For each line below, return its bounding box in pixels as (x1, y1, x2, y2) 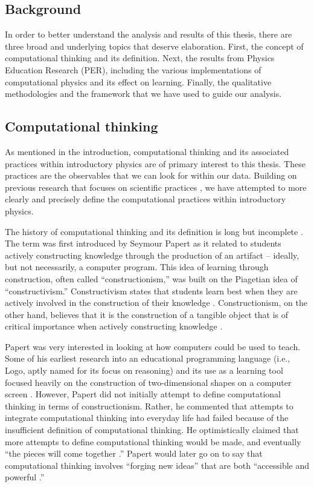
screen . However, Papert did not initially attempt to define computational (5, 388, 281, 400)
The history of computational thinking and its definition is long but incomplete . (5, 225, 303, 237)
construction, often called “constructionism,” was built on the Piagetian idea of (5, 272, 298, 285)
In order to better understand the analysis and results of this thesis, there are (5, 28, 292, 41)
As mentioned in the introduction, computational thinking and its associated (5, 145, 289, 157)
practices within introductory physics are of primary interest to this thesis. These (5, 157, 306, 170)
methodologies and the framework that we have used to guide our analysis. (5, 87, 282, 100)
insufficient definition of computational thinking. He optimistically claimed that (5, 423, 299, 436)
